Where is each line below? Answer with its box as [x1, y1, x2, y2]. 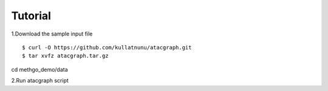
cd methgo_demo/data [11, 66, 68, 73]
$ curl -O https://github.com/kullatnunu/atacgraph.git [22, 44, 192, 51]
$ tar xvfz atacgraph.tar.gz [22, 52, 109, 60]
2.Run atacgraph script [11, 77, 69, 84]
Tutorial [11, 9, 52, 22]
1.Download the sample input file [11, 30, 93, 37]
